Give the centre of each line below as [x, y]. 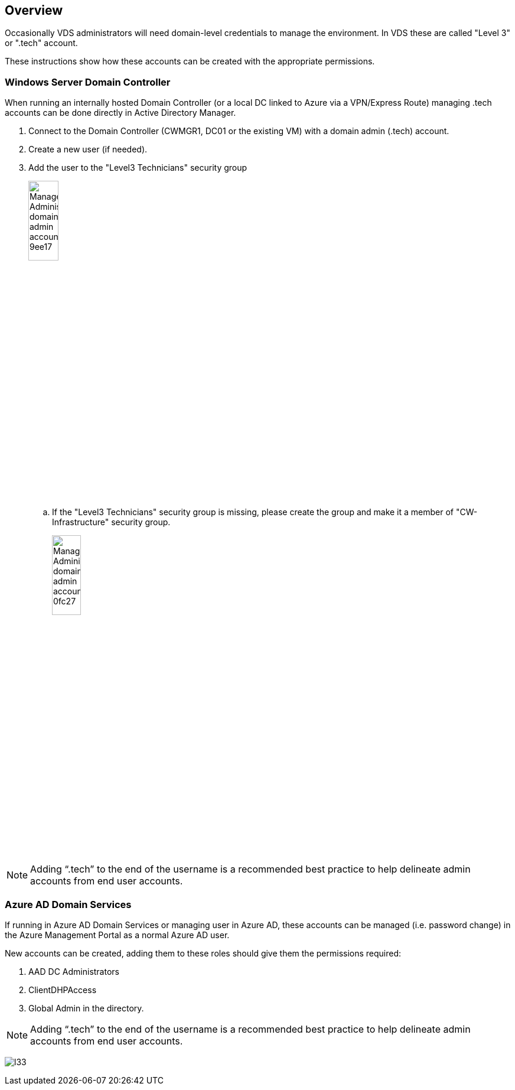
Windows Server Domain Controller [88, 82]
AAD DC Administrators [74, 971]
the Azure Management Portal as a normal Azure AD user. [117, 935]
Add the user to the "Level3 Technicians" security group [138, 168]
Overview [34, 10]
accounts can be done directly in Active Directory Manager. [120, 113]
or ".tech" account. [41, 43]
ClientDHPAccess [63, 990]
